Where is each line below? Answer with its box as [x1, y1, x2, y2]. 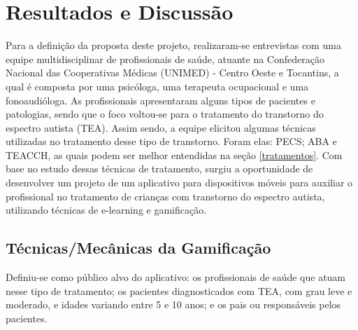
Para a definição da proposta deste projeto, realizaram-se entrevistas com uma [6, 38, 341, 53]
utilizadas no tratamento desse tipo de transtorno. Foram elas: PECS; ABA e [6, 134, 337, 149]
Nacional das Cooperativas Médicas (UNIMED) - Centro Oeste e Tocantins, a [6, 65, 339, 80]
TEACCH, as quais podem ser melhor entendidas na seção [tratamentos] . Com [6, 147, 343, 162]
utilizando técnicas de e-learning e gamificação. [6, 202, 207, 217]
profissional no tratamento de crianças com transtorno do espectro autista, [6, 188, 325, 203]
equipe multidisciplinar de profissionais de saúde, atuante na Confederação [6, 51, 324, 66]
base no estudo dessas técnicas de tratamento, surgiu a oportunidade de [6, 161, 313, 176]
